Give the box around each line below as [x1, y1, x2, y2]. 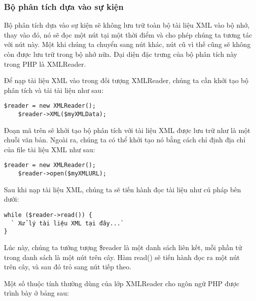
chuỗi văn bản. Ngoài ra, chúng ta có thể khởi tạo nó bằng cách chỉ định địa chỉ [4, 134, 246, 145]
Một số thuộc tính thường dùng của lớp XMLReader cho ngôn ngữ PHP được [4, 278, 239, 288]
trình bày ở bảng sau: [4, 288, 69, 298]
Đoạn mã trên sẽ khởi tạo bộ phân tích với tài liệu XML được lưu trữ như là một [4, 125, 251, 135]
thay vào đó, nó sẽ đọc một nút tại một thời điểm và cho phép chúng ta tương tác [4, 29, 252, 40]
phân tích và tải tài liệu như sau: [4, 85, 104, 95]
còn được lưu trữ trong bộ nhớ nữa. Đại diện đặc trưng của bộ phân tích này [4, 49, 237, 59]
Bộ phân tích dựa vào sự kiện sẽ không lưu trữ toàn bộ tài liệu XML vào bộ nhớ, [4, 20, 250, 30]
